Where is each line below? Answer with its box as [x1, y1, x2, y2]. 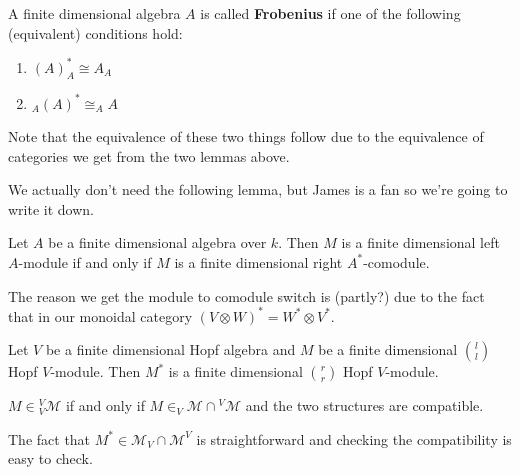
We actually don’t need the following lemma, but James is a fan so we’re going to [8, 179, 508, 200]
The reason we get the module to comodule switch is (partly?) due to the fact [8, 285, 485, 306]
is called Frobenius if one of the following [200, 3, 461, 23]
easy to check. [8, 448, 93, 469]
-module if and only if [18, 251, 152, 272]
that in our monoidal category [8, 305, 193, 326]
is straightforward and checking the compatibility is [196, 428, 512, 449]
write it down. [8, 198, 94, 219]
